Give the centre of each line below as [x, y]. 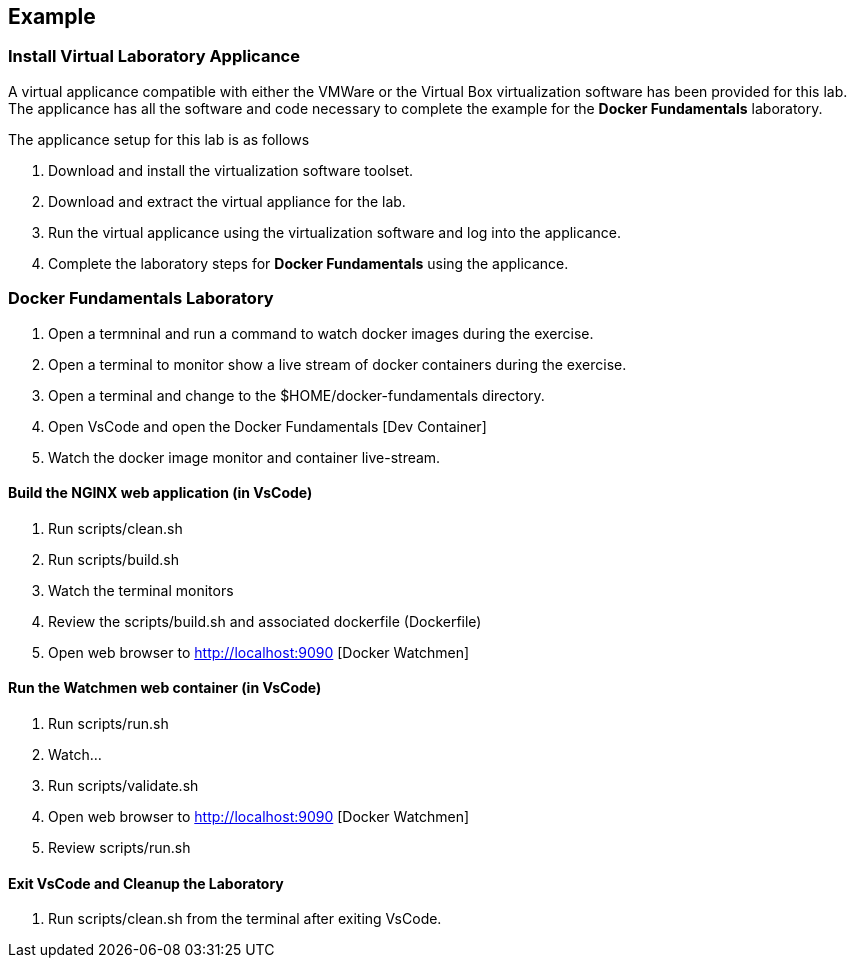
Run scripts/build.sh [114, 559]
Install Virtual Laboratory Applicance [154, 56]
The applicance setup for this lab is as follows [159, 139]
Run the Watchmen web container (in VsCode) [165, 688]
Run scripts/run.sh [108, 723]
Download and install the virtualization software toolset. [231, 170]
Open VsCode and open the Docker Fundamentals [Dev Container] [267, 426]
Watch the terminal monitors [141, 590]
